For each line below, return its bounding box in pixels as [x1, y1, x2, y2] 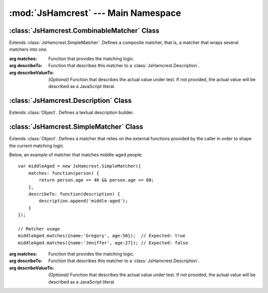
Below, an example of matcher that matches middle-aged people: [9, 152, 143, 158]
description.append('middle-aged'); [39, 198, 129, 204]
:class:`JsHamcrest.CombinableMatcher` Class [9, 26, 160, 35]
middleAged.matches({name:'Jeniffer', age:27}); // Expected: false [18, 240, 188, 246]
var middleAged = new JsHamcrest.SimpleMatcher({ [18, 163, 141, 169]
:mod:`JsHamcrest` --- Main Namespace [9, 7, 181, 18]
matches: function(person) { [28, 170, 99, 176]
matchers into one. [9, 46, 48, 52]
